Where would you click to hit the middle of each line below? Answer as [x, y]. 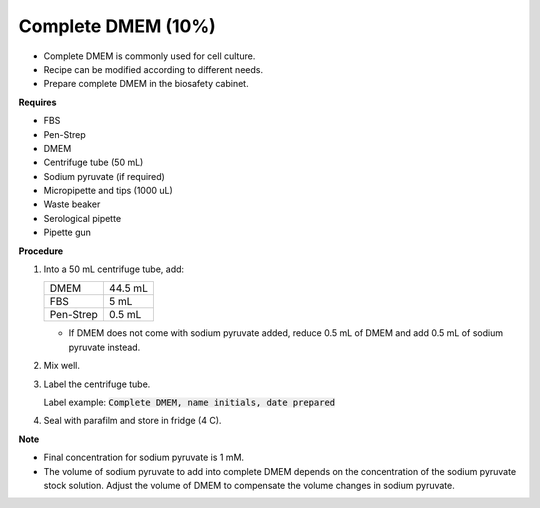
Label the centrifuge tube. [97, 384]
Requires [37, 102]
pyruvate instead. [104, 347]
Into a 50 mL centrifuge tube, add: [114, 269]
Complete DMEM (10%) [117, 26]
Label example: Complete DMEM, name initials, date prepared [189, 402]
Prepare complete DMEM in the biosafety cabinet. [146, 84]
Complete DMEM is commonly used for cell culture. [149, 56]
